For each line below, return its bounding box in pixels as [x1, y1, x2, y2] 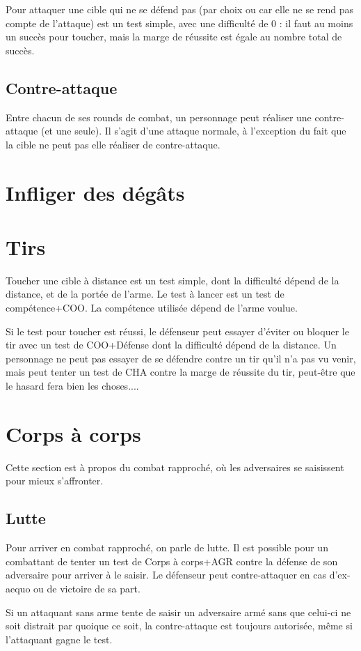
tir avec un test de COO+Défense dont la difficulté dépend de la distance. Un [6, 337, 337, 352]
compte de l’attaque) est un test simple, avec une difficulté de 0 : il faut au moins [6, 15, 353, 30]
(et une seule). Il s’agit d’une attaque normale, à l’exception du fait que [40, 123, 346, 138]
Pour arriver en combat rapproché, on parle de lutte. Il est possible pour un [6, 540, 328, 555]
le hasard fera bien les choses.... [6, 378, 139, 393]
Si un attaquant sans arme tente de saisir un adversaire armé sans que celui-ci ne [6, 604, 351, 619]
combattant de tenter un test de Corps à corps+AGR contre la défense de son [6, 553, 338, 568]
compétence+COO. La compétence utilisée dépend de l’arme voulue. [6, 300, 298, 315]
